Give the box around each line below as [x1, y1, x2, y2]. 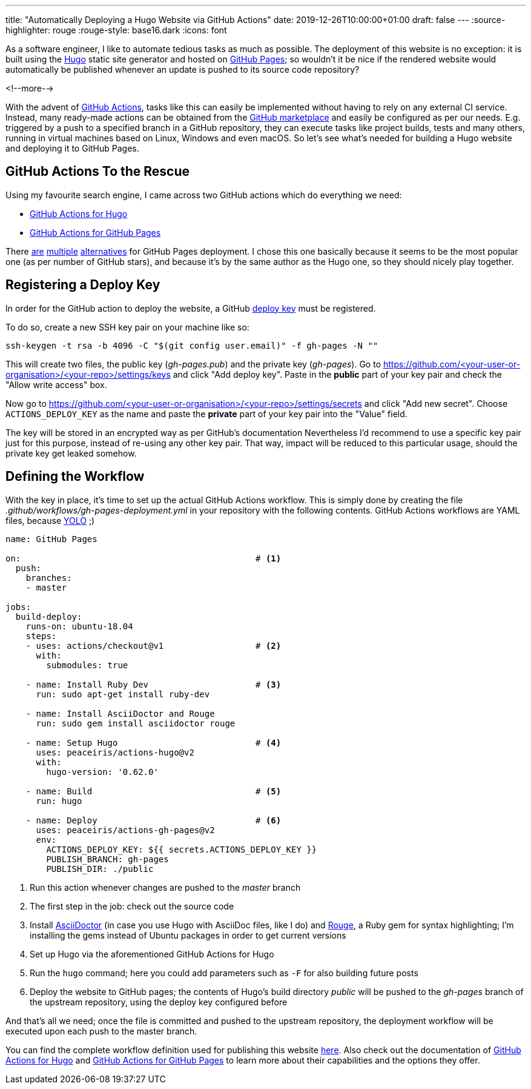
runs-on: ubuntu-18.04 [25, 621, 133, 631]
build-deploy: [15, 611, 82, 622]
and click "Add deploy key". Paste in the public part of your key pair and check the [173, 369, 503, 380]
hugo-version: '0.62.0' [46, 766, 159, 777]
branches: [25, 572, 72, 583]
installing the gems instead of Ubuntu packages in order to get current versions [30, 930, 346, 940]
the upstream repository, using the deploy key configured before [30, 996, 288, 1007]
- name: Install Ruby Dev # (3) [25, 679, 282, 689]
